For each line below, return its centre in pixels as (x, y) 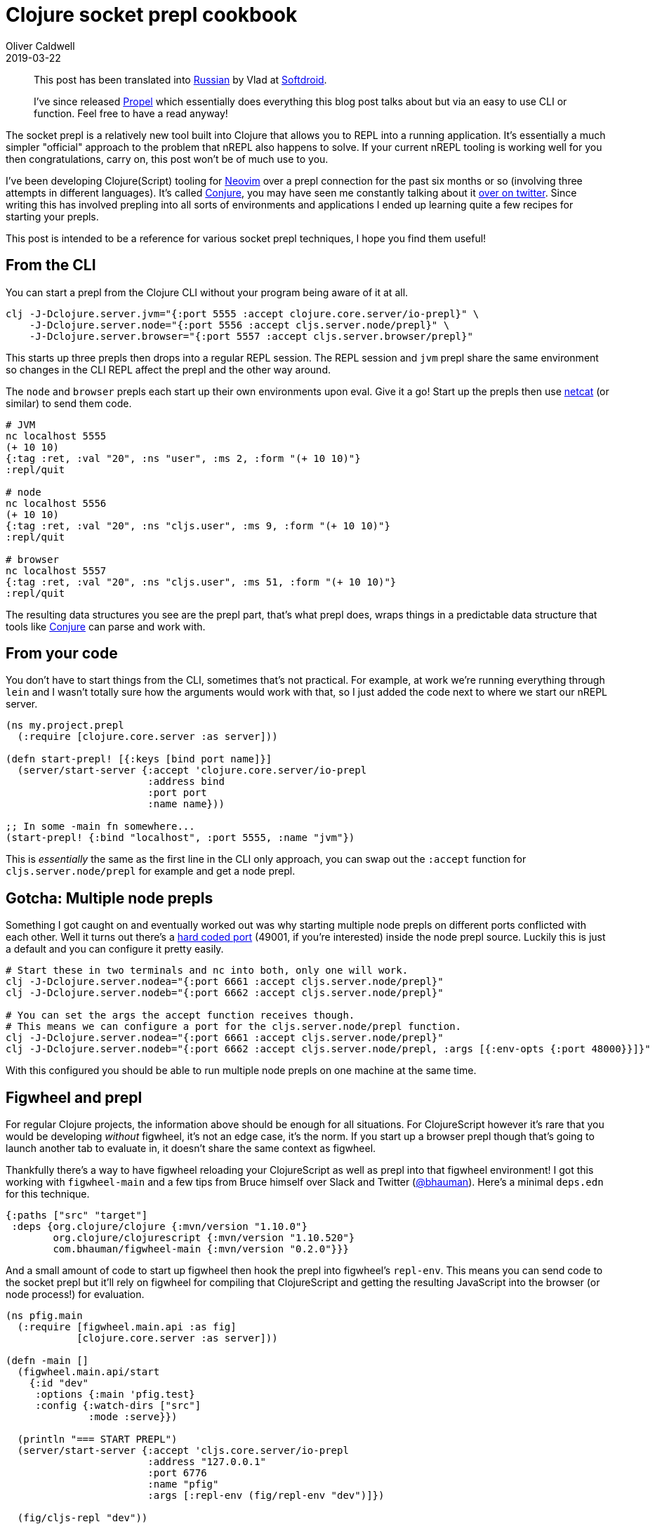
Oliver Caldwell (40, 46)
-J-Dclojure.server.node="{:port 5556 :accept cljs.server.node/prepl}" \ (239, 325)
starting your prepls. (52, 216)
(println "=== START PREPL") (97, 1439)
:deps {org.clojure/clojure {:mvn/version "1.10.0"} (159, 1227)
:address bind (186, 782)
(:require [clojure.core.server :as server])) (147, 737)
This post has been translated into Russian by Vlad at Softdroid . (180, 79)
